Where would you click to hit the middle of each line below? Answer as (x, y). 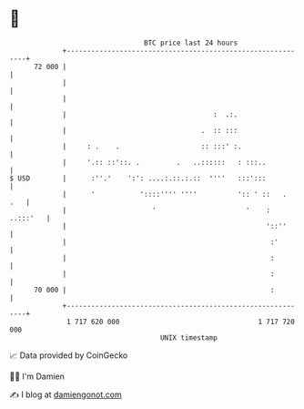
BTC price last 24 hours (191, 43)
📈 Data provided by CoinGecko (69, 355)
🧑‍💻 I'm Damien (37, 376)
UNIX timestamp (189, 337)
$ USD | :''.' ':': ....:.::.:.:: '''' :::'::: (138, 178)
